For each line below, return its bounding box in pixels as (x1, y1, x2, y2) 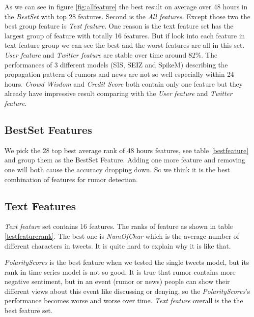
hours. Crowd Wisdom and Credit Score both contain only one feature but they (4, 78, 243, 89)
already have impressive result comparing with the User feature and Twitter (4, 88, 232, 98)
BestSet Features (4, 122, 92, 137)
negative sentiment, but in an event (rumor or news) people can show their (4, 276, 230, 286)
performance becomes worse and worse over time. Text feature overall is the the (4, 295, 243, 306)
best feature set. (4, 305, 53, 316)
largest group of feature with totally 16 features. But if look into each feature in (4, 30, 245, 40)
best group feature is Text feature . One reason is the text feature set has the (4, 21, 233, 31)
